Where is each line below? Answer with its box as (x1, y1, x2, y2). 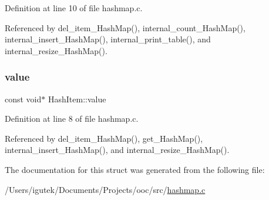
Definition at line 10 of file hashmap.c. (5, 2, 143, 14)
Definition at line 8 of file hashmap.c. (5, 112, 139, 125)
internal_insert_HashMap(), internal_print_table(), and (5, 33, 211, 45)
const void (5, 92, 42, 105)
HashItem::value (48, 92, 106, 105)
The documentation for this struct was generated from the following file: (5, 163, 265, 175)
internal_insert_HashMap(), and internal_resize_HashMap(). (5, 144, 230, 156)
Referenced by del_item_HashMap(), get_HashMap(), (5, 132, 203, 144)
